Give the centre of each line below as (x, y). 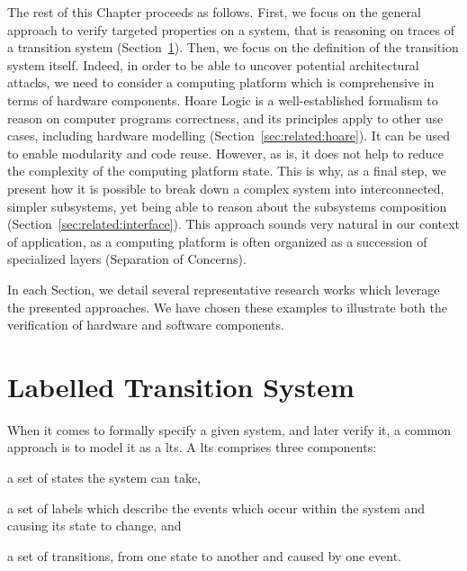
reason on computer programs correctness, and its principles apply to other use (225, 118)
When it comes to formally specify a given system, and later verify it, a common (229, 429)
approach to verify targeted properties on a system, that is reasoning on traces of (231, 29)
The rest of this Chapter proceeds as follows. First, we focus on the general (214, 12)
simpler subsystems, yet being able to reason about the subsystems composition (227, 206)
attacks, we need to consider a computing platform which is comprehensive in (221, 82)
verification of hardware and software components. (146, 325)
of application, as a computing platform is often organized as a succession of (217, 241)
